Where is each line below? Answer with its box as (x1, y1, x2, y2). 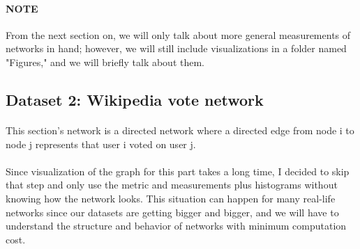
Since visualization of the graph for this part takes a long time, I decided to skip (6, 163, 350, 178)
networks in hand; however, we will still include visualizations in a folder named (6, 41, 347, 56)
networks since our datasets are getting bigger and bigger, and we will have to (6, 204, 339, 219)
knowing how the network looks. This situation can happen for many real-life (6, 191, 336, 205)
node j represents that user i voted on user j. (6, 136, 196, 151)
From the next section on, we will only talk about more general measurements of (6, 27, 351, 42)
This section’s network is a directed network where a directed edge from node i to (6, 122, 354, 137)
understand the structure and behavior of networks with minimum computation (6, 218, 347, 233)
